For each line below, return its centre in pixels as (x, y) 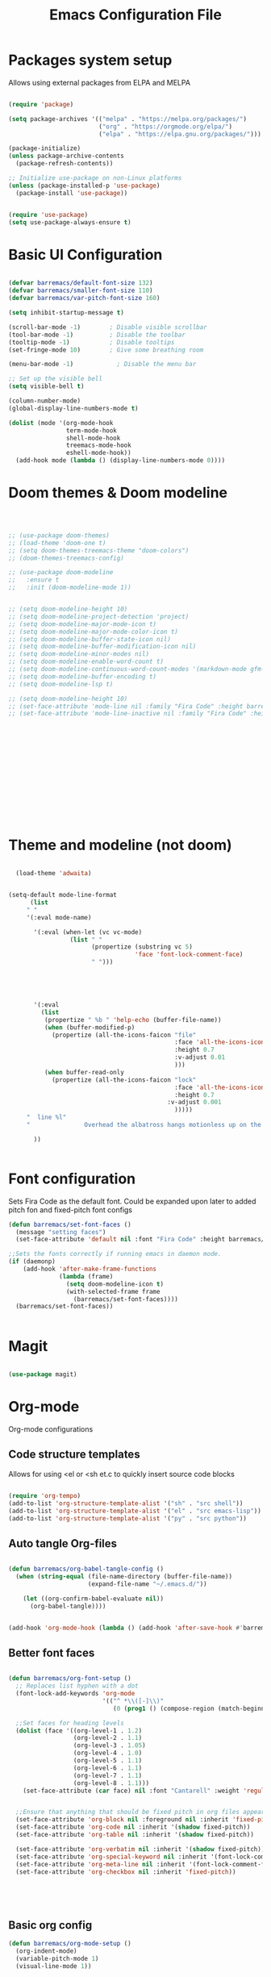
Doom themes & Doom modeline (118, 493)
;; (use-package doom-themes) (59, 535)
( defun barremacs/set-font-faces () (70, 1224)
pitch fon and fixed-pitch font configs (71, 1210)
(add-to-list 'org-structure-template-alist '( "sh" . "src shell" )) (126, 1503)
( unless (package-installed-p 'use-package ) (84, 186)
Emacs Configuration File (135, 15)
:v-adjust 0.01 (200, 1057)
